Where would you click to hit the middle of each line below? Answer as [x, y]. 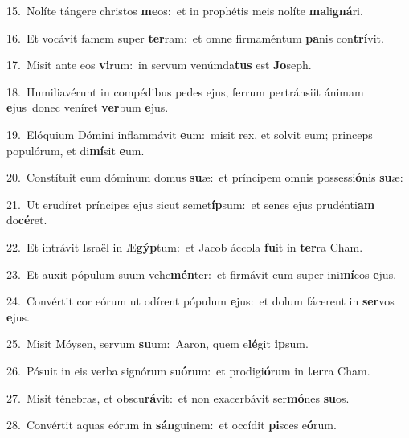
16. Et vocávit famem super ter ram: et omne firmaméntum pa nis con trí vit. [195, 37]
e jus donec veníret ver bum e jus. [88, 107]
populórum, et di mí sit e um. [76, 150]
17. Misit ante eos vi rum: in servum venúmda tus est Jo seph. [159, 65]
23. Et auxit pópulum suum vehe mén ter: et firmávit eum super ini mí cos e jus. [202, 274]
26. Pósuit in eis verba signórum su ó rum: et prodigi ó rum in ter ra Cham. [188, 370]
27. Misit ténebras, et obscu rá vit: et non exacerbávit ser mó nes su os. [178, 397]
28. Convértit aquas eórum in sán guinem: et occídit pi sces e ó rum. [172, 425]
